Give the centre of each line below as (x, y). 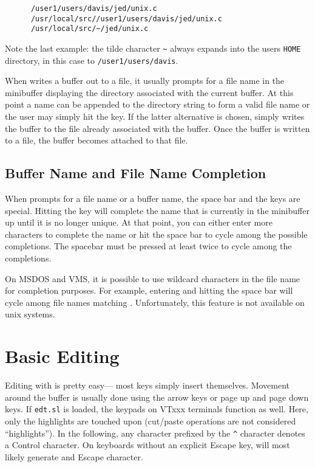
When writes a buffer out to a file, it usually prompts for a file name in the (145, 81)
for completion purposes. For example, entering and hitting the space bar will (149, 290)
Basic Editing (62, 356)
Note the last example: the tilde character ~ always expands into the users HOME (153, 48)
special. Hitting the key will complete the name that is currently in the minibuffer (157, 210)
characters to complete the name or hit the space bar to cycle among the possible (156, 234)
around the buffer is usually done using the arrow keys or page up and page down (157, 397)
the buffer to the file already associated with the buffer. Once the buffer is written (157, 128)
